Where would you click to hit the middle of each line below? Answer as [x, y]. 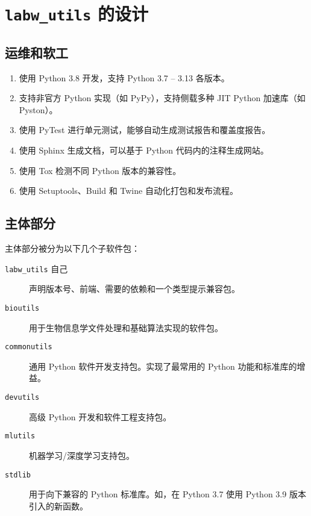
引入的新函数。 [58, 505]
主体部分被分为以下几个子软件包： [72, 248]
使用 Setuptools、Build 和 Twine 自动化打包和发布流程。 [128, 191]
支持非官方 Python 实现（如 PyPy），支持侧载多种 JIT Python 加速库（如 [162, 98]
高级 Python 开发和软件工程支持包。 [100, 416]
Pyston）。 [38, 109]
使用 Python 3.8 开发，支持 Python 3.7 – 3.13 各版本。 [124, 77]
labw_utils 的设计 [77, 14]
